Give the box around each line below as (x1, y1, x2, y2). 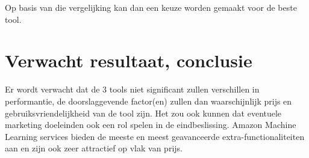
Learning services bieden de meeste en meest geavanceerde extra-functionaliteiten (5, 130, 305, 142)
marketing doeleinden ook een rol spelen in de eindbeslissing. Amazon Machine (5, 118, 296, 131)
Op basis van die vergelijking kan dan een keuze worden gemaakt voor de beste (5, 1, 297, 13)
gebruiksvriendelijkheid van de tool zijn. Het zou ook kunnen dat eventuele (5, 106, 282, 119)
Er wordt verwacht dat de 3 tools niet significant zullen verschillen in (5, 83, 260, 96)
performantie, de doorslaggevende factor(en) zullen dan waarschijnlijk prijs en (5, 94, 292, 107)
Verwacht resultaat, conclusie (5, 48, 252, 73)
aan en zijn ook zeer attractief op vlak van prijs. (5, 142, 183, 154)
